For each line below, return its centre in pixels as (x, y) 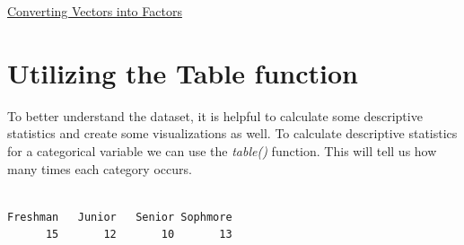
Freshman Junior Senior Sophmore (120, 217)
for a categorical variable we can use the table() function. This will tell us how (222, 150)
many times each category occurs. (100, 168)
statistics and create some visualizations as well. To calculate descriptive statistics (232, 133)
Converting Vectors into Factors (95, 11)
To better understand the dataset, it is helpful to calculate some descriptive (215, 115)
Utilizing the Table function (183, 72)
